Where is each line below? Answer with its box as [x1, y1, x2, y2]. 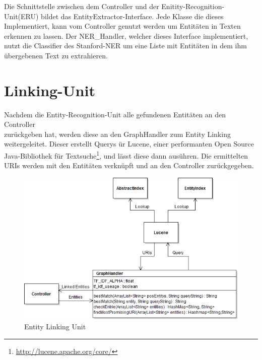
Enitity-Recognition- [161, 1, 225, 11]
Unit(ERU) [4, 11, 39, 21]
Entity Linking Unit [24, 321, 86, 332]
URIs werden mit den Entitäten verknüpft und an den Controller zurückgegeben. [4, 160, 254, 171]
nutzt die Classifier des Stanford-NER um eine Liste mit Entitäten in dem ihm [4, 40, 247, 51]
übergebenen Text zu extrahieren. [4, 50, 108, 60]
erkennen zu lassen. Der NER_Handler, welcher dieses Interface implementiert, [4, 30, 248, 41]
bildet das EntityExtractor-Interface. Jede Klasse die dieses [41, 11, 224, 21]
